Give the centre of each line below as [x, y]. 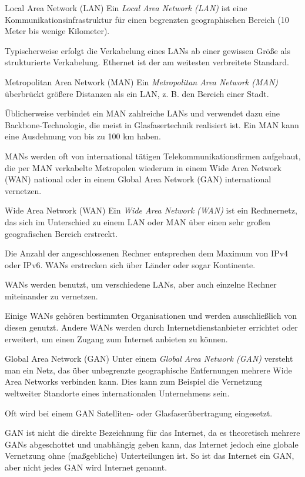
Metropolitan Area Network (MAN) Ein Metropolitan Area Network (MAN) [142, 81]
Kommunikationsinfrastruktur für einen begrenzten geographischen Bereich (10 [147, 19]
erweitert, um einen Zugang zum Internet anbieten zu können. [116, 338]
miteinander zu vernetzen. [51, 296]
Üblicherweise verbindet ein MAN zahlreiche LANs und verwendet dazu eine [142, 113]
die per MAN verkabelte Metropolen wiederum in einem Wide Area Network [143, 167]
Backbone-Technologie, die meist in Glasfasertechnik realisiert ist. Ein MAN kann [152, 124]
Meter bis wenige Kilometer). [57, 31]
